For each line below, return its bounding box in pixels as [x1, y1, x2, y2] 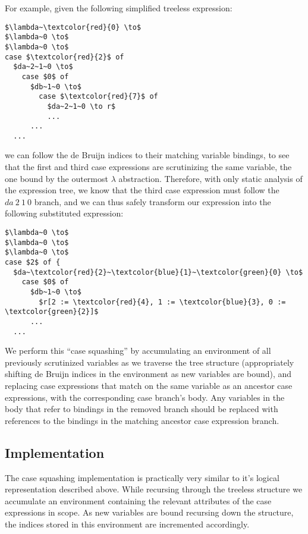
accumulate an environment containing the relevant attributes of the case [5, 494, 272, 507]
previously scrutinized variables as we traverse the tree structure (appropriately [5, 356, 294, 368]
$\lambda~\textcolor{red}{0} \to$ [5, 23, 142, 32]
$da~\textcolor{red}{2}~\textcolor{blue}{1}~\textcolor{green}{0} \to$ [13, 268, 303, 277]
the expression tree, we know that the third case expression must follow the [5, 184, 279, 196]
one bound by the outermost [5, 172, 108, 184]
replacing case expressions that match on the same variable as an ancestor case [5, 379, 293, 392]
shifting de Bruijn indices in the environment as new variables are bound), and [5, 367, 292, 380]
